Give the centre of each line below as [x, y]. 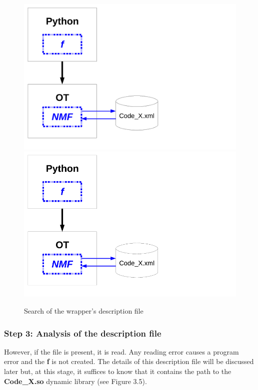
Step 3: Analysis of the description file [83, 333]
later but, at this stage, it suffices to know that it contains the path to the [118, 371]
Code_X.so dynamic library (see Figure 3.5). [75, 381]
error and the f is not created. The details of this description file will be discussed [129, 361]
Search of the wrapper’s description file [84, 310]
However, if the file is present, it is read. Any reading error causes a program [121, 351]
